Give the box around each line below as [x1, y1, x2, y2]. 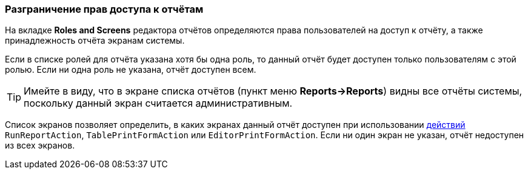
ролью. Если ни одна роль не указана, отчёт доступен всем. [5, 64, 256, 75]
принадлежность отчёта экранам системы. [5, 35, 185, 46]
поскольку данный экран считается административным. [24, 97, 293, 110]
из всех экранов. [5, 140, 75, 151]
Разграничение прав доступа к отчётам [5, 3, 204, 15]
